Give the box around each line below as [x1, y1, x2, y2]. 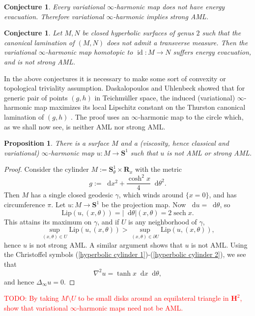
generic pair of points [4, 92, 68, 102]
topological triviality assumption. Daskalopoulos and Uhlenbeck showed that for [4, 83, 245, 93]
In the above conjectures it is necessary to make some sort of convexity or [4, 73, 226, 83]
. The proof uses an [71, 111, 129, 122]
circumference [4, 199, 45, 210]
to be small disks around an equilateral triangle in [78, 293, 229, 303]
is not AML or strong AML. [167, 147, 252, 158]
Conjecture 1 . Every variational [4, 1, 105, 11]
